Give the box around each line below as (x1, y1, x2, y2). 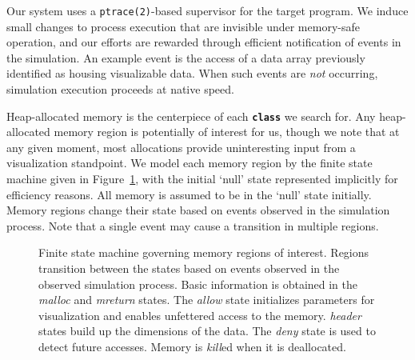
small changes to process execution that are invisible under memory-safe (6, 18, 360, 34)
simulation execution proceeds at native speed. (6, 81, 234, 98)
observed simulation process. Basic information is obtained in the (38, 275, 357, 292)
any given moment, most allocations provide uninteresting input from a (6, 138, 356, 155)
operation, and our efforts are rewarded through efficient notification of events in (6, 34, 401, 50)
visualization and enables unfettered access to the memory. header (38, 306, 361, 323)
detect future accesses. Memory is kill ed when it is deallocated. (38, 338, 346, 354)
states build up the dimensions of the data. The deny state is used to (38, 322, 376, 339)
